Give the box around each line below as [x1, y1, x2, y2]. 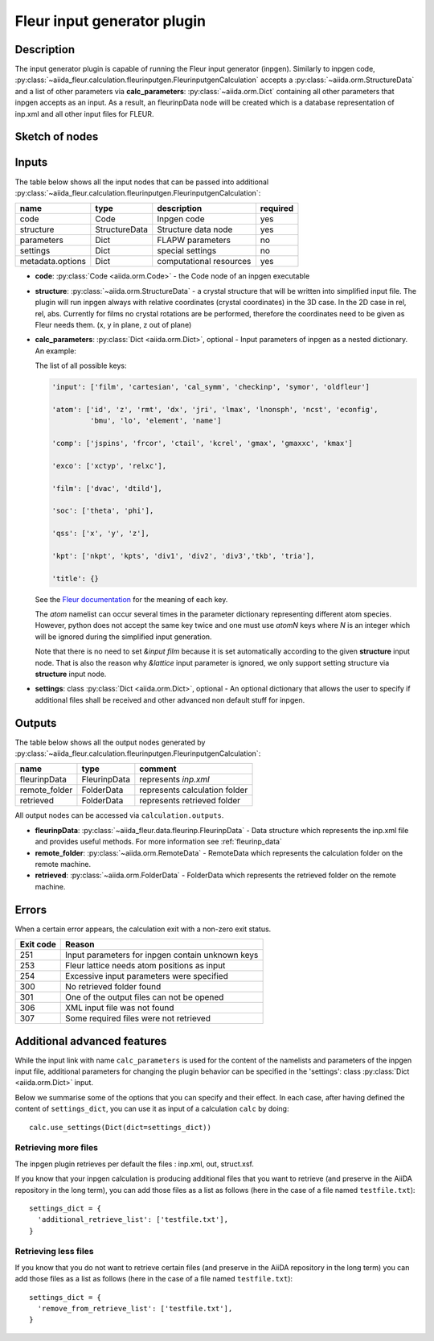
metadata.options [19, 256, 87, 267]
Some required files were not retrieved [65, 1013, 211, 1024]
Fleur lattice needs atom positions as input [65, 960, 226, 972]
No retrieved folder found [65, 981, 162, 992]
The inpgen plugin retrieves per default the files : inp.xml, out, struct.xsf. [14, 1159, 255, 1169]
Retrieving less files [14, 1246, 94, 1257]
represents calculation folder [139, 785, 248, 796]
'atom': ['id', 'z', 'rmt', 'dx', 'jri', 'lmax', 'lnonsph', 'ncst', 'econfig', [51, 405, 379, 414]
